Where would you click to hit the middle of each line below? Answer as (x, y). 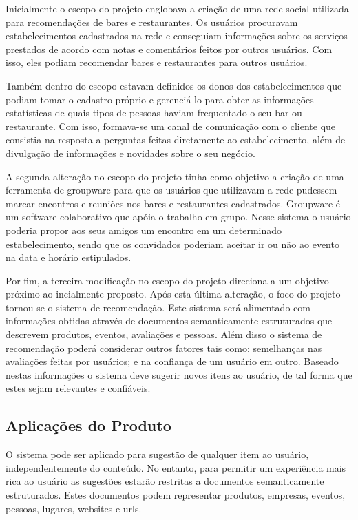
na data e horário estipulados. (69, 257)
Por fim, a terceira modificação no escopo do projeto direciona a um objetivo (167, 280)
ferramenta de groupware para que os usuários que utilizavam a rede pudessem (171, 190)
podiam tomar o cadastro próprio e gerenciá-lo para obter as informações (160, 99)
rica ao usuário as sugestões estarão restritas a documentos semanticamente (165, 481)
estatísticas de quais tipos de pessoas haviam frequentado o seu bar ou (154, 113)
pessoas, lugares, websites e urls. (74, 508)
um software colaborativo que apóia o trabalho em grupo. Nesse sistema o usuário (178, 217)
